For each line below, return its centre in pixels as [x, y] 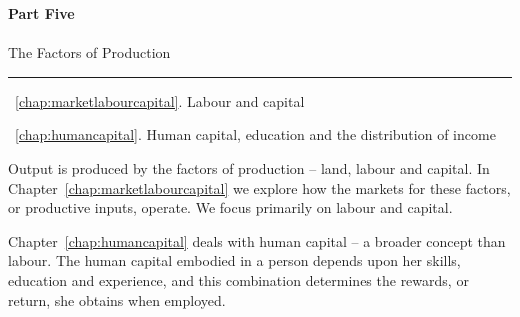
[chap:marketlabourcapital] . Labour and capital [160, 100]
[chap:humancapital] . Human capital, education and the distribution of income [255, 134]
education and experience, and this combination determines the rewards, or [238, 279]
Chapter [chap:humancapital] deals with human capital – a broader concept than [257, 240]
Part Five [41, 13]
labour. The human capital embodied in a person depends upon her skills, [234, 260]
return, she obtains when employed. [117, 299]
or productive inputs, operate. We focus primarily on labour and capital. [230, 207]
